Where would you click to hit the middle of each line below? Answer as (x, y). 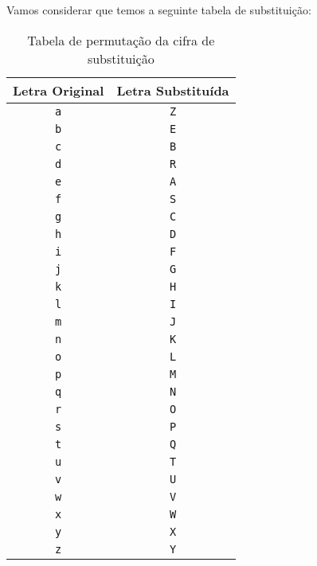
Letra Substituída (173, 90)
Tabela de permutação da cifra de (121, 40)
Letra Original (59, 90)
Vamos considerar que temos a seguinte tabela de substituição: (159, 10)
